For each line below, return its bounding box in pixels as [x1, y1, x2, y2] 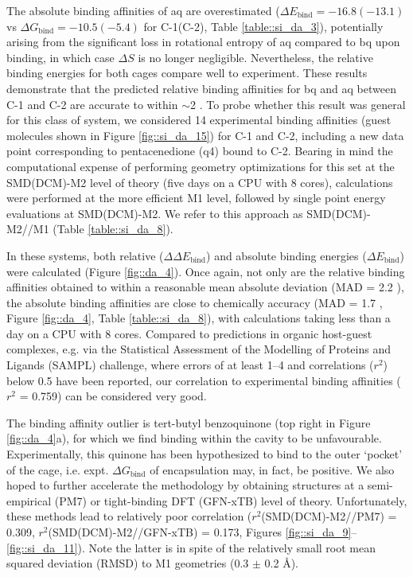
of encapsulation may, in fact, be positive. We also [150, 461, 395, 478]
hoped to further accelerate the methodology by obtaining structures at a [6, 477, 364, 493]
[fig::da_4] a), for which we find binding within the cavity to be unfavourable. [6, 430, 382, 446]
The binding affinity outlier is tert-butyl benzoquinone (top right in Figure [6, 414, 371, 431]
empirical [6, 492, 52, 509]
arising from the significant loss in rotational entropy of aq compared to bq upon [6, 33, 400, 50]
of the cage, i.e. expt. [6, 461, 109, 478]
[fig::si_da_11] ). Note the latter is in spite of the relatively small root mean [6, 539, 376, 556]
